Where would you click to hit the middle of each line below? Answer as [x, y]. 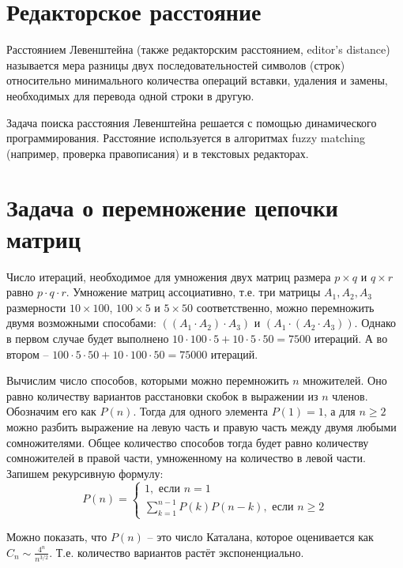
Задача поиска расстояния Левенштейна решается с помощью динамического [192, 122]
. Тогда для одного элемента [200, 411]
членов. [350, 395]
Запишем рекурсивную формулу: [85, 473]
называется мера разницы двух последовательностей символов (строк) [176, 64]
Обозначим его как [51, 411]
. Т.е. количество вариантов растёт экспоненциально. [177, 552]
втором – [28, 354]
